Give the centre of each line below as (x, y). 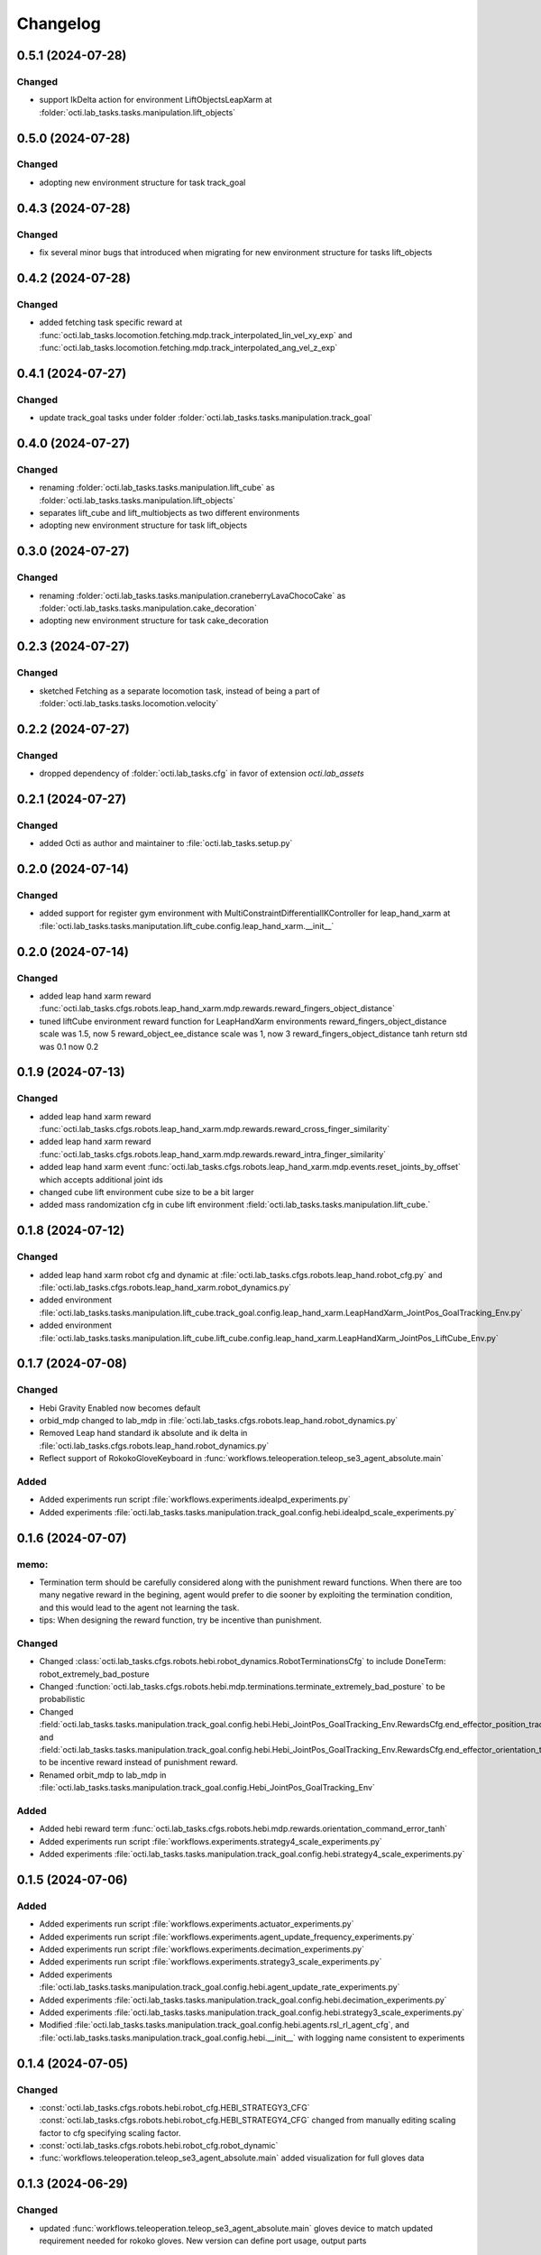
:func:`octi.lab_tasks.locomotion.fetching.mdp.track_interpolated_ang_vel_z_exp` (188, 347)
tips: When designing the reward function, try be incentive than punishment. (180, 1620)
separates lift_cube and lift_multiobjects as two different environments (170, 513)
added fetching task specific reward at (111, 322)
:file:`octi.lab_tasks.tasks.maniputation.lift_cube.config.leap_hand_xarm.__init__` (187, 925)
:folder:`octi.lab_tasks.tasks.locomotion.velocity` (129, 703)
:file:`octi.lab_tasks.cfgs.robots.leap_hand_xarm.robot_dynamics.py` (165, 1287)
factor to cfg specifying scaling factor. (110, 2132)
